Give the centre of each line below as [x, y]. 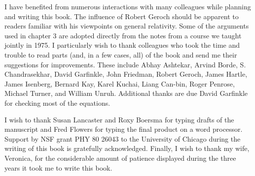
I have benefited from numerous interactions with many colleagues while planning [128, 6]
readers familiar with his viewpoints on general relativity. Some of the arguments [127, 26]
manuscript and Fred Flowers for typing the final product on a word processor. [124, 129]
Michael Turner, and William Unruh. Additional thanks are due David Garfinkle [126, 93]
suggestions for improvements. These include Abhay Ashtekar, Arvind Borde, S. [125, 64]
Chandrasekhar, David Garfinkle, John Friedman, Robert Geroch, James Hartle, [126, 74]
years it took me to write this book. [58, 167]
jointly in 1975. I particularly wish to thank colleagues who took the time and [122, 45]
